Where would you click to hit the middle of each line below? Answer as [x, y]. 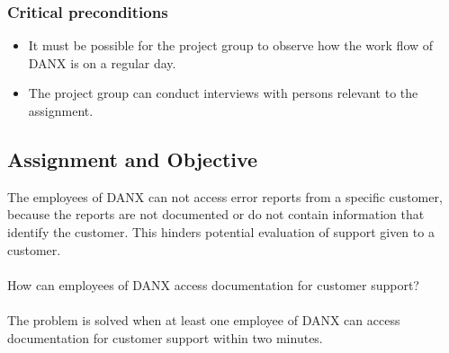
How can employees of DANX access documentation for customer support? [213, 284]
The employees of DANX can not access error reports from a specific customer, [225, 196]
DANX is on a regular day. [102, 62]
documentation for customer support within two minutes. [165, 337]
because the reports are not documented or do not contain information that [216, 214]
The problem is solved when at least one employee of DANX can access [204, 319]
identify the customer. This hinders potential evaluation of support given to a [221, 231]
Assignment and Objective [133, 159]
